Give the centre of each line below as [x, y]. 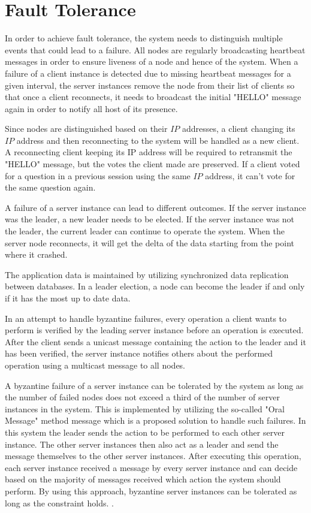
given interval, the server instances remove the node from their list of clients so [150, 85]
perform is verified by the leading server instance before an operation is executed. [154, 330]
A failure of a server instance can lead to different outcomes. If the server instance [155, 207]
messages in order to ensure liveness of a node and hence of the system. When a [152, 61]
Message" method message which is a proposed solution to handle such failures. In [155, 420]
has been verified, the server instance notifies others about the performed [139, 353]
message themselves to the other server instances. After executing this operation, [153, 456]
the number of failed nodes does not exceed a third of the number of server [142, 397]
